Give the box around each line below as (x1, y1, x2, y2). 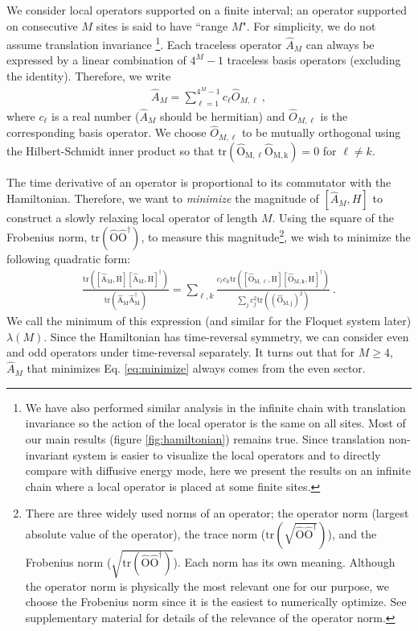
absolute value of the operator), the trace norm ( (25, 526, 266, 542)
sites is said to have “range (96, 17, 228, 34)
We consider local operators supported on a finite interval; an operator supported (6, 2, 408, 18)
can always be (305, 35, 375, 52)
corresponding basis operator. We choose (6, 124, 207, 141)
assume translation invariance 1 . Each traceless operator (6, 34, 282, 52)
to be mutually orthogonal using (241, 124, 401, 141)
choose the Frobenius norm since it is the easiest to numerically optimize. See (25, 593, 407, 610)
